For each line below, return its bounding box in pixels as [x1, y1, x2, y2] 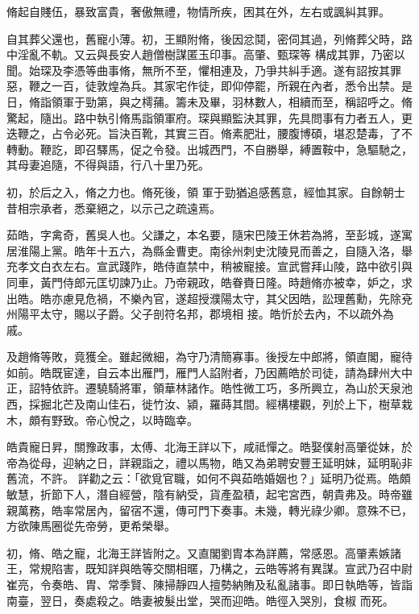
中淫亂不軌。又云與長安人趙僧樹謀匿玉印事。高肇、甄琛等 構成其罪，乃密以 [6, 46, 405, 63]
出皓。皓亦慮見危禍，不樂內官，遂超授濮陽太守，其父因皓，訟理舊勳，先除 [6, 289, 401, 306]
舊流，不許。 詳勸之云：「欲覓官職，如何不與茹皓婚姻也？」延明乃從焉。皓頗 [6, 470, 411, 487]
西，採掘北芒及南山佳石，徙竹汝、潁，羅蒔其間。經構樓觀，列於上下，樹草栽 [6, 396, 413, 413]
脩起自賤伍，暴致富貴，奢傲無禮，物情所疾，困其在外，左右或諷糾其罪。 [6, 3, 390, 19]
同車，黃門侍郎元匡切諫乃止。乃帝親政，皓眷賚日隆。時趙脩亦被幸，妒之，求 [6, 273, 413, 290]
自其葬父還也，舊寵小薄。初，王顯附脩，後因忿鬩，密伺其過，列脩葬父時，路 [6, 30, 413, 47]
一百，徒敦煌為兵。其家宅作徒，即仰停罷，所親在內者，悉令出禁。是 [51, 77, 413, 94]
